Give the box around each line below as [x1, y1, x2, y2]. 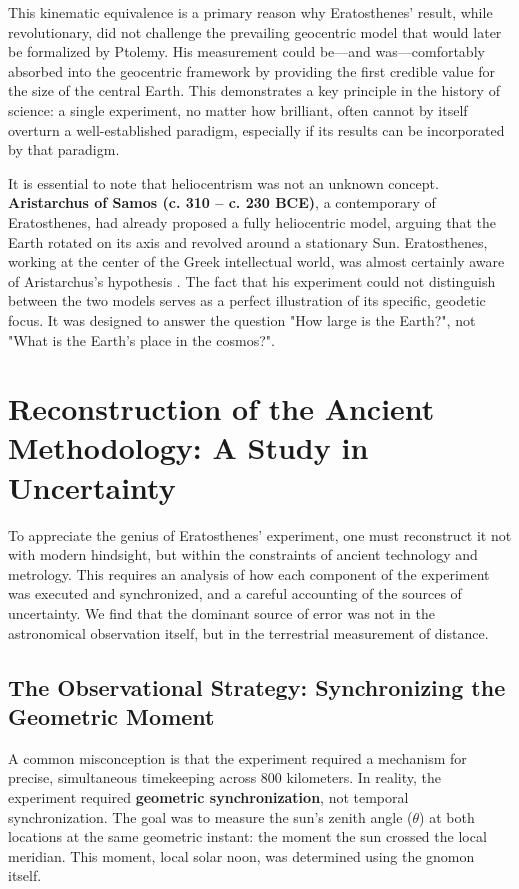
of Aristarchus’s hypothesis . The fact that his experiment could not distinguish [8, 270, 496, 291]
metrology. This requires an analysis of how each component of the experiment [8, 563, 490, 584]
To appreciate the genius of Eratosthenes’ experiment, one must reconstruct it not [8, 524, 512, 545]
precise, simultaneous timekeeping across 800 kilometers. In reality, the [8, 767, 442, 788]
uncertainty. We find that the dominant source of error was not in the [8, 602, 435, 623]
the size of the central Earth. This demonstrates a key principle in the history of [8, 80, 500, 101]
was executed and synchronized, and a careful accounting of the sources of [8, 583, 462, 604]
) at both [419, 806, 475, 827]
